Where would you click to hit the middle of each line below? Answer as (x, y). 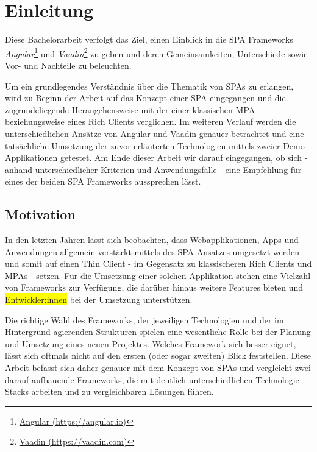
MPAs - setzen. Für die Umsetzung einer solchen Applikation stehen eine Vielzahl (158, 275)
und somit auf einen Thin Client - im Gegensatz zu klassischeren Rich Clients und (158, 263)
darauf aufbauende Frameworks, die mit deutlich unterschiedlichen (129, 379)
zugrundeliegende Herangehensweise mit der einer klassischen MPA (130, 109)
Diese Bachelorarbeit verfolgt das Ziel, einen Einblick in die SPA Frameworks (149, 39)
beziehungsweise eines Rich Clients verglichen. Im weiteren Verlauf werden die (151, 122)
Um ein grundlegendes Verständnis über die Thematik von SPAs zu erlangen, (149, 86)
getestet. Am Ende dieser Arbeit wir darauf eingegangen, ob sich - (184, 157)
